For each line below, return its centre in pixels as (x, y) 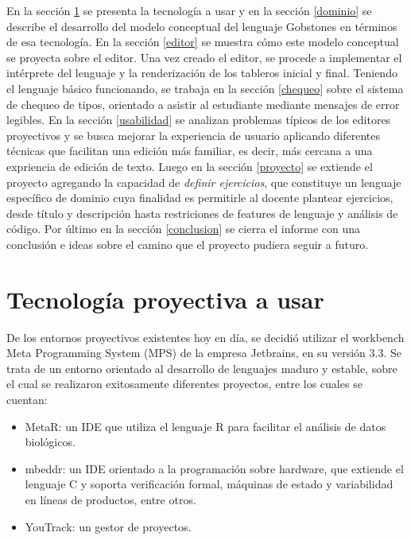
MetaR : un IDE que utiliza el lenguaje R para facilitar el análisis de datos (205, 426)
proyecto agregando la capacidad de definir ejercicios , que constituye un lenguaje (204, 182)
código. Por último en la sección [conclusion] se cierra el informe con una (184, 229)
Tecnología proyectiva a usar (165, 299)
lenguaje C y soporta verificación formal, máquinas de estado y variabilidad (209, 484)
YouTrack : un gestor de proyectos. (108, 526)
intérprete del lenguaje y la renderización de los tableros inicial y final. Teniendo (202, 73)
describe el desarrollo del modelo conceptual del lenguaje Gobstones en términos (202, 26)
